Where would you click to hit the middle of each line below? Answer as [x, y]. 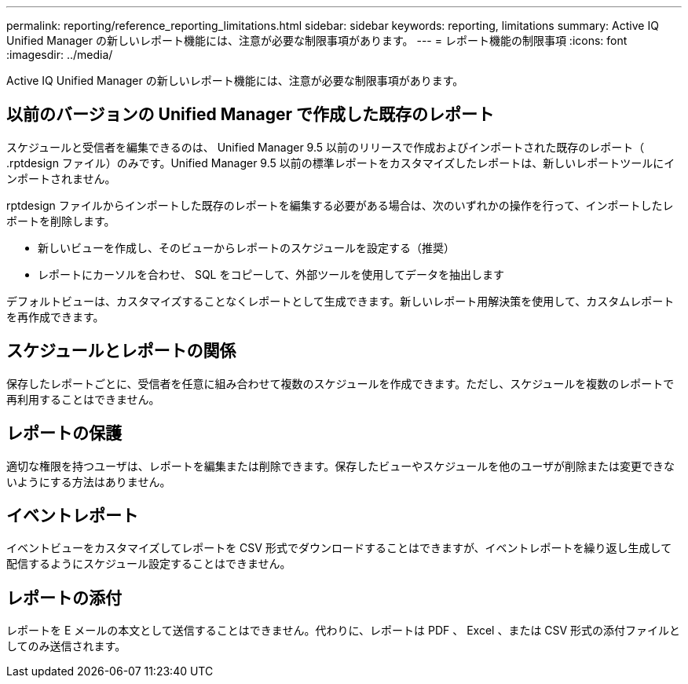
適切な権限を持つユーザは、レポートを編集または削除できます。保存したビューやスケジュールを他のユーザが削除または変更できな [341, 466]
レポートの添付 [64, 598]
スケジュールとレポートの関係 [121, 351]
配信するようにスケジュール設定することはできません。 [149, 564]
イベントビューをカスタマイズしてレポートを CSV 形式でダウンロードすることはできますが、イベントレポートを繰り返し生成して [339, 548]
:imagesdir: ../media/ [60, 55]
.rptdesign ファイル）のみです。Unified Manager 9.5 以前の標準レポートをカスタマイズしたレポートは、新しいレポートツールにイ [341, 163]
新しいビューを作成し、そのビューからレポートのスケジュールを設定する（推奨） [247, 247]
